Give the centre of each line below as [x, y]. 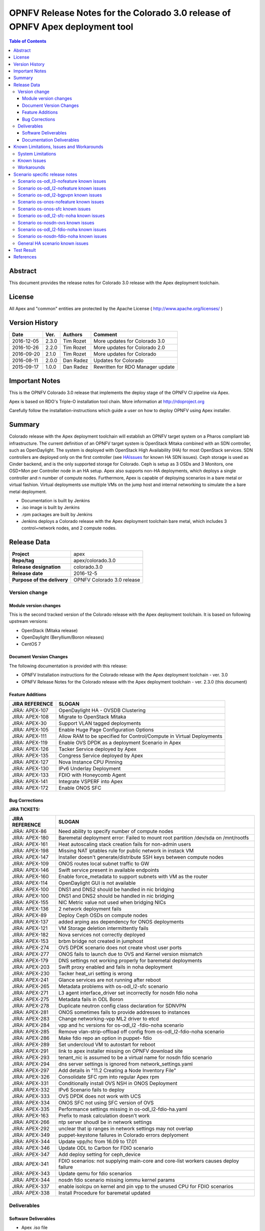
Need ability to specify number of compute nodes [116, 831]
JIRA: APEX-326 [31, 1077]
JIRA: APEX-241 [30, 980]
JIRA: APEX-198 [30, 851]
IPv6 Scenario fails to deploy [91, 1090]
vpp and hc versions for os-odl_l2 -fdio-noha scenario [121, 1025]
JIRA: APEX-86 [29, 831]
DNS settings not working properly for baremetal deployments [130, 961]
